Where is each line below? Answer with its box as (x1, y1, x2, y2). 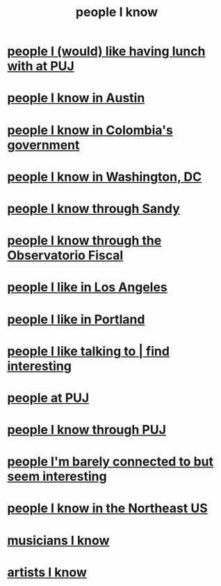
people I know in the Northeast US (7, 500, 208, 516)
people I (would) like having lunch (7, 43, 206, 59)
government (7, 137, 80, 153)
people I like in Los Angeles (7, 280, 168, 295)
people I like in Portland (7, 311, 145, 327)
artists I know (7, 564, 87, 580)
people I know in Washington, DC (7, 169, 202, 185)
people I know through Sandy (7, 200, 181, 216)
